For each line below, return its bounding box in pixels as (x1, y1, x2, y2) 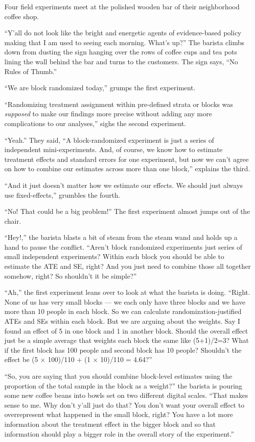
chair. (4, 215, 21, 226)
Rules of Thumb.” (4, 66, 57, 76)
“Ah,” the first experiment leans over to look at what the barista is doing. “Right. (4, 287, 250, 297)
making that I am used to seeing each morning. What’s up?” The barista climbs (4, 37, 245, 47)
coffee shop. (4, 11, 39, 21)
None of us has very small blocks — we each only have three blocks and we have (4, 296, 246, 307)
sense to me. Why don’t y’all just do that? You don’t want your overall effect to (4, 399, 245, 410)
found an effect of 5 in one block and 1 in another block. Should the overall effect (4, 325, 248, 336)
